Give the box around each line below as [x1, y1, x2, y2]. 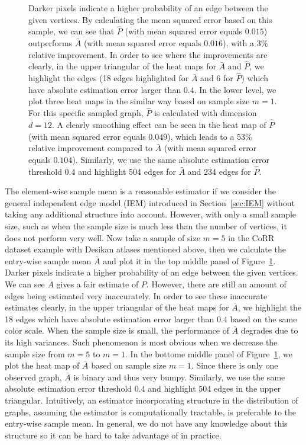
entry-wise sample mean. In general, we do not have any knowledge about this [5, 417, 288, 430]
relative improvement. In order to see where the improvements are [28, 48, 268, 60]
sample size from [5, 347, 65, 360]
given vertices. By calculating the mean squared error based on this [28, 13, 272, 25]
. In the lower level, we [194, 83, 276, 95]
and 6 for [200, 72, 233, 84]
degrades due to [240, 324, 298, 337]
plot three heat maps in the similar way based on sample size [28, 95, 250, 107]
